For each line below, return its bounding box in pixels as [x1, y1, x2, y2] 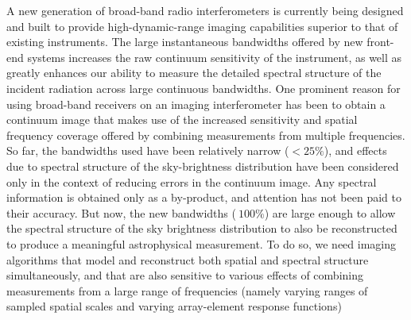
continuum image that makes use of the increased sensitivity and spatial [6, 111, 358, 128]
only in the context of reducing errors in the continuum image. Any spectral [6, 173, 377, 190]
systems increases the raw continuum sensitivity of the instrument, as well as [27, 48, 402, 65]
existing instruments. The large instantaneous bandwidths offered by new [6, 33, 363, 50]
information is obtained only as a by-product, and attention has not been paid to [6, 189, 401, 206]
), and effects [324, 142, 387, 159]
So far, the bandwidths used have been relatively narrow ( [6, 142, 289, 159]
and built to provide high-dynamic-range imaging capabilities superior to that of [6, 17, 398, 34]
